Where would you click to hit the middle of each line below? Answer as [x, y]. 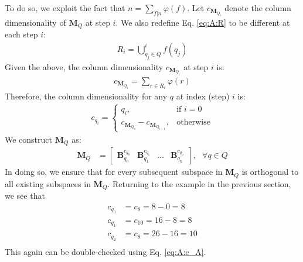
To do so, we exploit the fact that [65, 8]
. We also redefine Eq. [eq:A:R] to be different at [203, 22]
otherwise [193, 123]
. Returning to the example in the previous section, [199, 183]
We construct [29, 139]
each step [21, 34]
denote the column [258, 8]
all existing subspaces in [48, 183]
